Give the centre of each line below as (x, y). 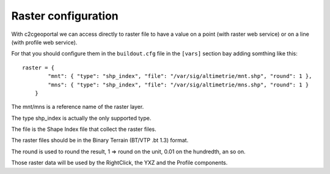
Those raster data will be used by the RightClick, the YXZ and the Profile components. (119, 163)
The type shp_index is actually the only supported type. (81, 118)
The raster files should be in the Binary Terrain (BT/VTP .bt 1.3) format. (100, 141)
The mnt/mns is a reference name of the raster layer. (78, 107)
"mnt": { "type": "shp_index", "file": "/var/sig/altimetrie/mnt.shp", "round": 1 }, (180, 76)
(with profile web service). (44, 42)
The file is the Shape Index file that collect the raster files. (84, 129)
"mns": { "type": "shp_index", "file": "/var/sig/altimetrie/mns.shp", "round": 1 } (178, 85)
